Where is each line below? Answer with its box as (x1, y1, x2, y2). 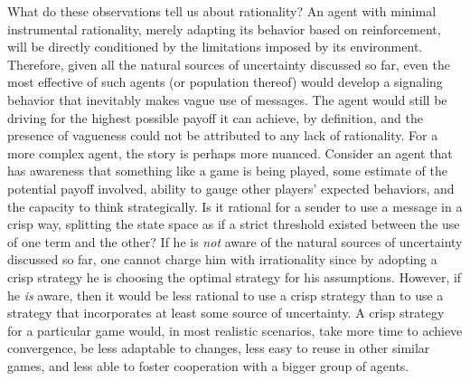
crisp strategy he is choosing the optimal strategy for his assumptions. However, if (7, 267, 462, 286)
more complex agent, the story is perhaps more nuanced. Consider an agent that (7, 143, 453, 162)
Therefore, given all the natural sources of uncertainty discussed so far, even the (7, 54, 450, 73)
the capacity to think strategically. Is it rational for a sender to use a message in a (7, 196, 463, 215)
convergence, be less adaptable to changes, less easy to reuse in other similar (7, 338, 430, 357)
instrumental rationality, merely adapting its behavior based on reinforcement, (7, 19, 441, 38)
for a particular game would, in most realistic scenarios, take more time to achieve (7, 320, 463, 339)
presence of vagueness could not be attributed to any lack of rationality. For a (7, 126, 438, 145)
